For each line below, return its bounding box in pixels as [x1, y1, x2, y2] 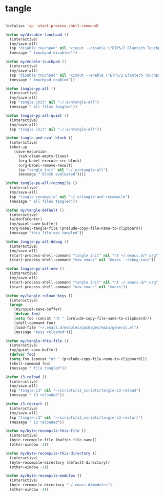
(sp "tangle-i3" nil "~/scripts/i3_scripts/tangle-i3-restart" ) [9, 415, 143, 420]
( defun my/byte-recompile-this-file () [5, 429, 86, 433]
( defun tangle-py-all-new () [5, 266, 64, 271]
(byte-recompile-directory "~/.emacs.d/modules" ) [9, 482, 112, 488]
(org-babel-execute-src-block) [18, 158, 82, 163]
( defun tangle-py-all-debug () [5, 239, 69, 244]
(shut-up [9, 145, 27, 150]
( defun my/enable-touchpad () [5, 59, 67, 64]
